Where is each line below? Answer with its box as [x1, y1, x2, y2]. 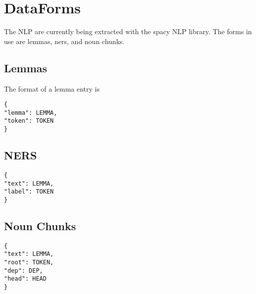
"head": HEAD [4, 275, 47, 283]
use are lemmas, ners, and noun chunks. [4, 36, 125, 46]
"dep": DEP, [4, 267, 43, 274]
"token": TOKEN [4, 117, 54, 125]
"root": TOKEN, [4, 259, 54, 266]
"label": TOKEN [4, 188, 54, 196]
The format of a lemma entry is [4, 83, 100, 94]
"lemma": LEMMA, [4, 109, 57, 116]
